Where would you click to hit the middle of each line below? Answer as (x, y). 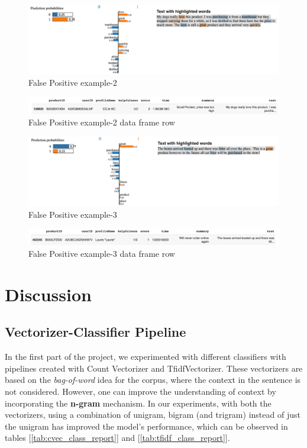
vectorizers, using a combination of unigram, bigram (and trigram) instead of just (153, 415)
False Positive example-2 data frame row (102, 122)
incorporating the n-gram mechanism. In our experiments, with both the (138, 403)
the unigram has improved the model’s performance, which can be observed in (146, 426)
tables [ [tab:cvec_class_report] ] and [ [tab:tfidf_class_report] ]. (117, 438)
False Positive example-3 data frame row (102, 254)
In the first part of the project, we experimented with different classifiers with (146, 357)
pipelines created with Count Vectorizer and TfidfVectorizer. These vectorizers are (154, 368)
